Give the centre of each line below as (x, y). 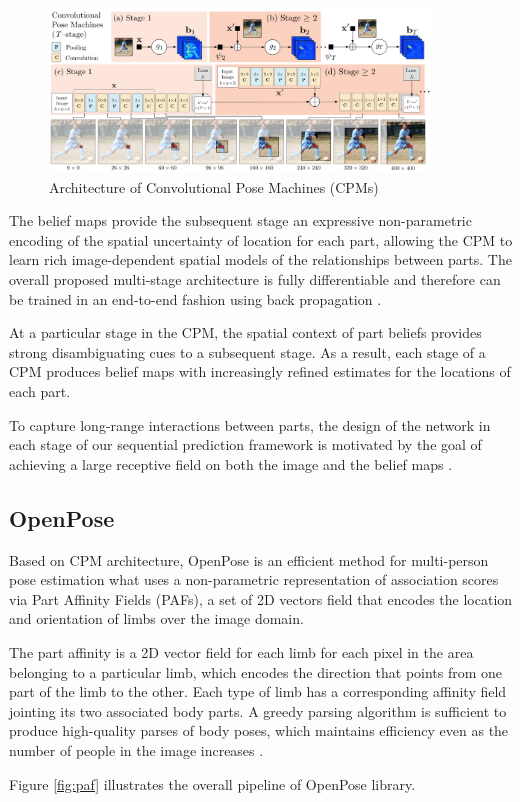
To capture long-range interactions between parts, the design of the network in (250, 424)
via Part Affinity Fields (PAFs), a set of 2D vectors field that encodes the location (261, 598)
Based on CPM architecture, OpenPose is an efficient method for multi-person (249, 559)
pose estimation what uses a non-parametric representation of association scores (254, 579)
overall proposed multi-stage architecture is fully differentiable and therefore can (255, 279)
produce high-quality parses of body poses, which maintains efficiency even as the (259, 730)
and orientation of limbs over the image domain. (156, 618)
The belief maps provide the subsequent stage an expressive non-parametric (240, 220)
